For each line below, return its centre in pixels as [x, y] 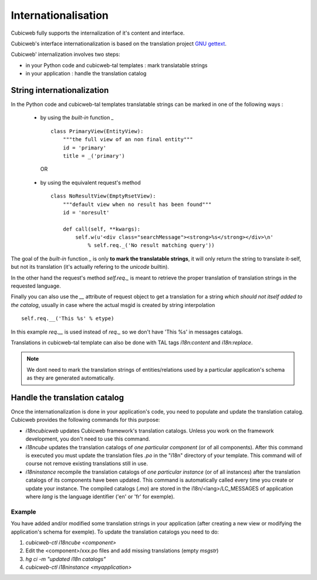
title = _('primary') [94, 156]
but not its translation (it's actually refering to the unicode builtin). [90, 267]
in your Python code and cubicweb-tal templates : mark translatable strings [117, 65]
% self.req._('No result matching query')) [151, 245]
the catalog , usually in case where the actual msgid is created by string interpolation [113, 305]
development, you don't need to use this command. [88, 439]
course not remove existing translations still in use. [87, 464]
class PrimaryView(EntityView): [97, 131]
